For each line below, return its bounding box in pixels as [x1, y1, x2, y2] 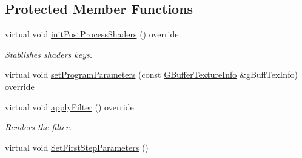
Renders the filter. [5, 121, 72, 133]
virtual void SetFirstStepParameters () [5, 141, 149, 153]
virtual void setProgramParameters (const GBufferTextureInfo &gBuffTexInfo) [5, 68, 298, 81]
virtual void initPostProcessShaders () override [5, 28, 179, 40]
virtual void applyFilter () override [5, 100, 134, 113]
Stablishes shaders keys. [5, 48, 93, 60]
